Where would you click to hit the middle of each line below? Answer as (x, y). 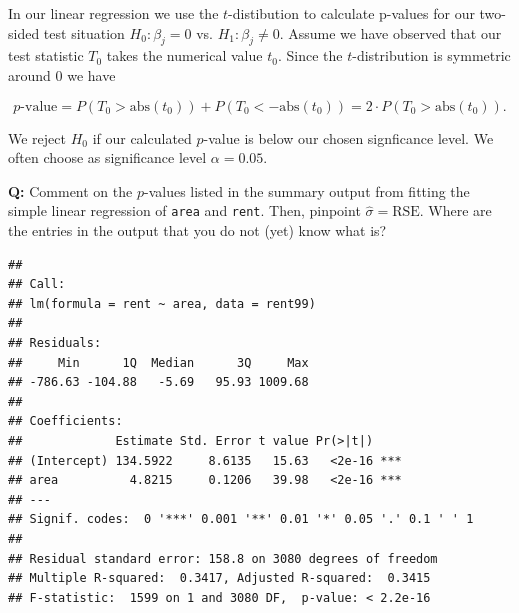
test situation (84, 32)
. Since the (310, 55)
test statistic (46, 55)
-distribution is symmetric (431, 55)
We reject (37, 137)
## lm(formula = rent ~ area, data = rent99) (162, 303)
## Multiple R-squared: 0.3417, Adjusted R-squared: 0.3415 (219, 578)
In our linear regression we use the (113, 13)
